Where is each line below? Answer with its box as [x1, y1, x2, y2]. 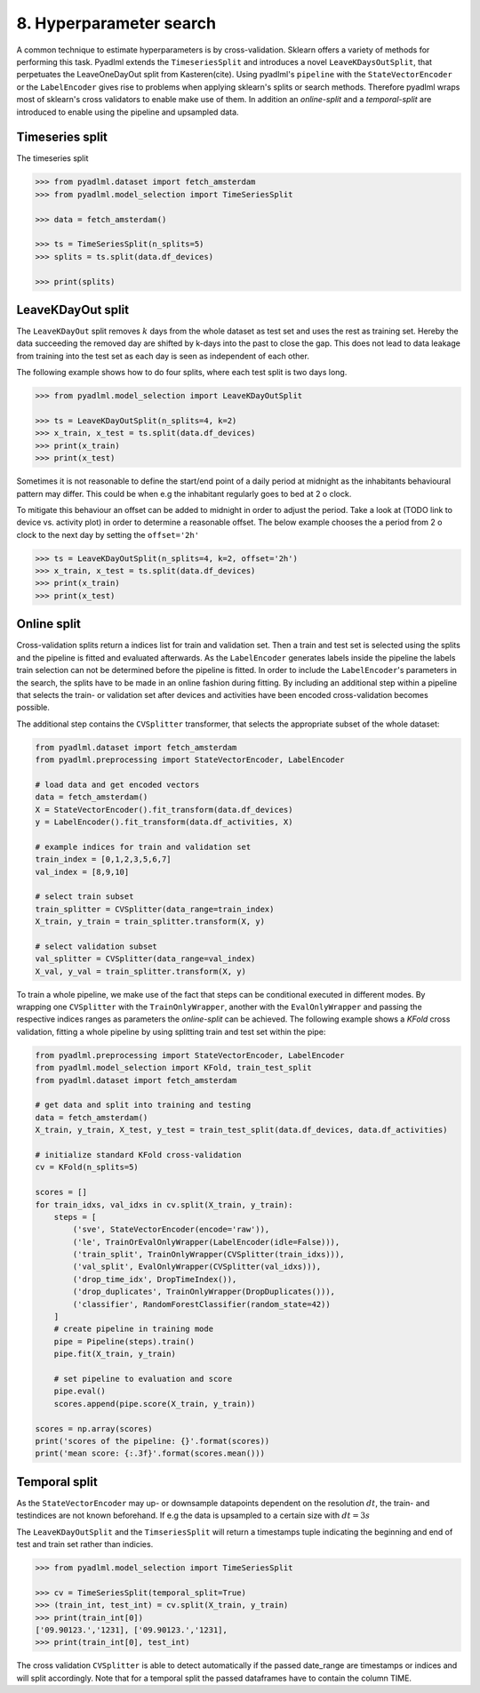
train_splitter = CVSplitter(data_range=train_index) [35, 903, 275, 914]
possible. [16, 702, 51, 713]
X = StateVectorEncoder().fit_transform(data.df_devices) [35, 805, 293, 814]
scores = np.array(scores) [35, 1424, 153, 1433]
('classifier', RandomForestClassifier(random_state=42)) [72, 1299, 331, 1309]
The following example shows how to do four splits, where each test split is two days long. [16, 367, 348, 378]
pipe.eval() [53, 1386, 107, 1396]
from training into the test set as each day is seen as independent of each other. [16, 350, 310, 361]
